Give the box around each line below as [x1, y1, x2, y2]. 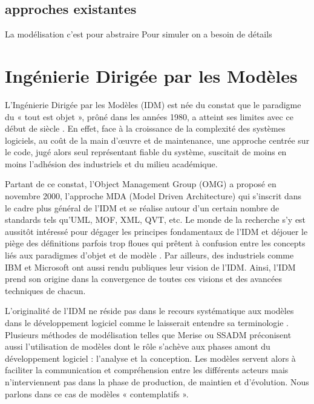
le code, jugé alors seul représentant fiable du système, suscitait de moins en [5, 146, 287, 158]
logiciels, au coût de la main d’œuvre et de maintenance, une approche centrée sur [5, 133, 310, 146]
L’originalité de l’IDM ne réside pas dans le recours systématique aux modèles [5, 304, 294, 317]
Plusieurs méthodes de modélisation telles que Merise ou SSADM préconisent [5, 328, 292, 341]
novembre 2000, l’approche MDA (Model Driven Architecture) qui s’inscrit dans [5, 190, 302, 202]
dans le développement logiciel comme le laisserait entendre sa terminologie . [5, 316, 289, 329]
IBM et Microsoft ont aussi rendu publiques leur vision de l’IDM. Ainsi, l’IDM [5, 260, 296, 273]
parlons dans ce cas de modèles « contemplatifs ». [5, 387, 189, 400]
